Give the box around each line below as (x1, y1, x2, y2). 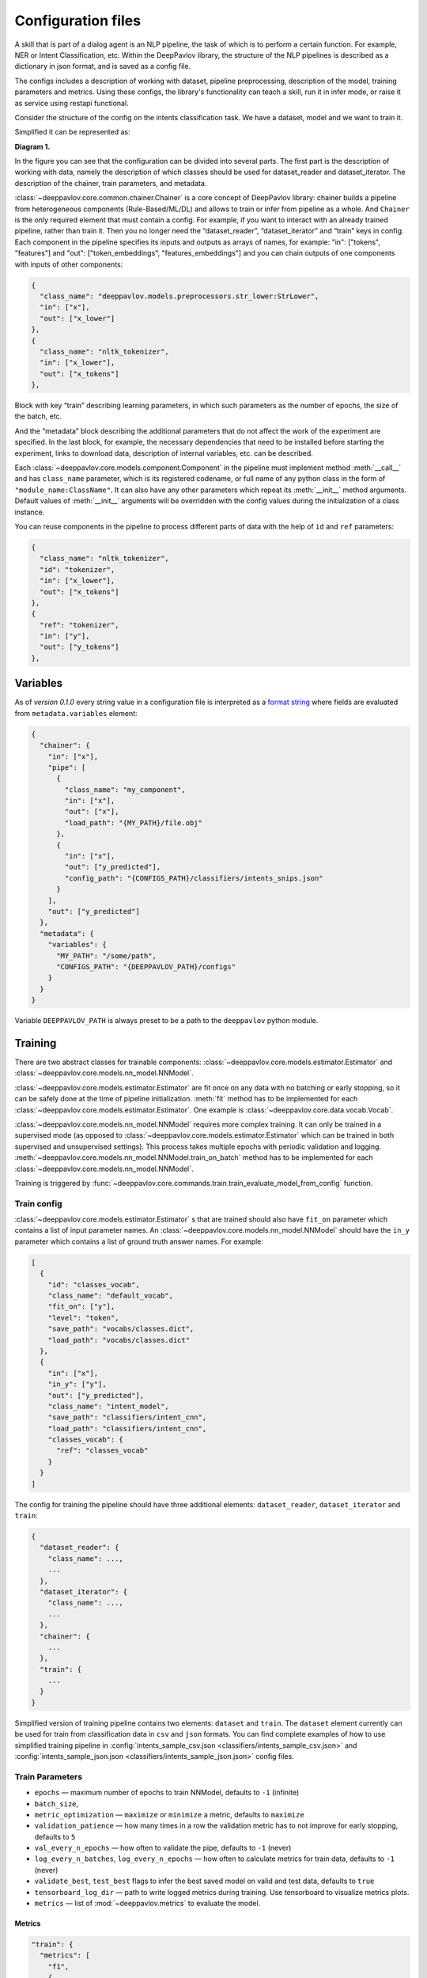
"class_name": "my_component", (64, 785, 186, 794)
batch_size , (34, 1798, 79, 1808)
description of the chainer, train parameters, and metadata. (14, 178, 207, 188)
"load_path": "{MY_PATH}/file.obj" (64, 818, 203, 827)
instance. (14, 507, 45, 517)
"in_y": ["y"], (47, 1380, 107, 1389)
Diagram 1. (14, 142, 51, 151)
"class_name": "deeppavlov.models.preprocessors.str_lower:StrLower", (40, 291, 319, 301)
